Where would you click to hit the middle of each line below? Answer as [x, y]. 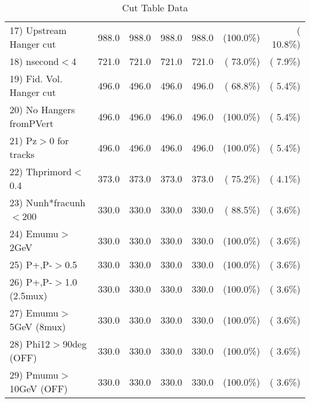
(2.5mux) [29, 295]
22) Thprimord [41, 171]
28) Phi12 [30, 344]
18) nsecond [34, 61]
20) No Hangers [42, 109]
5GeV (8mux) [38, 326]
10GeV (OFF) [39, 388]
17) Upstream [38, 30]
